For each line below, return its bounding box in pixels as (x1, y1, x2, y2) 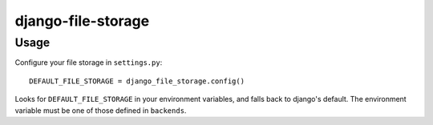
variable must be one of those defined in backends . (14, 105, 187, 115)
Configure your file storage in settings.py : (14, 58, 163, 67)
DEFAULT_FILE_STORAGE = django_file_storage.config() (29, 76, 245, 86)
